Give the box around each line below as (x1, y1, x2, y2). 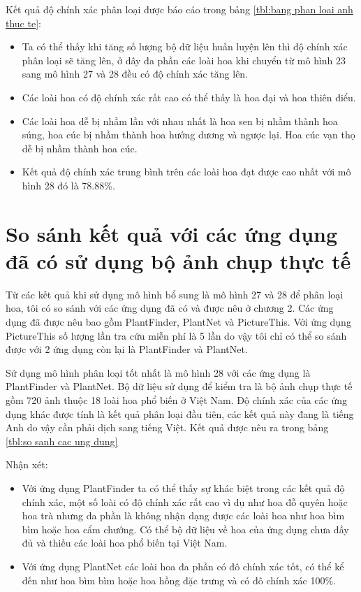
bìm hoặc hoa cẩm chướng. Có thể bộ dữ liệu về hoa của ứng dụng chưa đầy (22, 521, 349, 536)
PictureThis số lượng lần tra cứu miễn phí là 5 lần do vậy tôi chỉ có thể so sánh (6, 328, 347, 342)
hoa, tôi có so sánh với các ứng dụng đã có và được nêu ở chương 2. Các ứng (6, 301, 334, 315)
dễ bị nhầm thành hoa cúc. (22, 140, 138, 155)
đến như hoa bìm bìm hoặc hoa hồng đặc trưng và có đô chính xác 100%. (22, 572, 337, 587)
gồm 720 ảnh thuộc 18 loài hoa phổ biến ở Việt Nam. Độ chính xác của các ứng (6, 393, 348, 407)
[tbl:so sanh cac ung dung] (6, 433, 118, 448)
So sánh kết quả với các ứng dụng (6, 219, 338, 247)
